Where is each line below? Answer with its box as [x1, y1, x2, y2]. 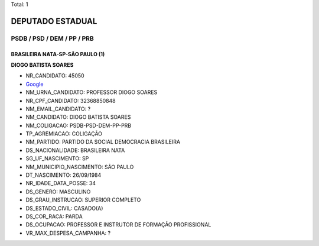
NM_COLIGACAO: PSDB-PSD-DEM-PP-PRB [25, 122, 132, 129]
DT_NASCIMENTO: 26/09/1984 [25, 171, 102, 179]
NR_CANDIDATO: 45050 [25, 72, 85, 79]
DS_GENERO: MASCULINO [25, 188, 91, 195]
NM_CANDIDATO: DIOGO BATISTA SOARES [25, 114, 131, 121]
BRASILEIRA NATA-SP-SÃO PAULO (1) [11, 50, 105, 57]
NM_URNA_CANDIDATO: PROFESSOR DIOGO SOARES [25, 89, 158, 96]
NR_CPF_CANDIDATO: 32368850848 [25, 97, 116, 104]
